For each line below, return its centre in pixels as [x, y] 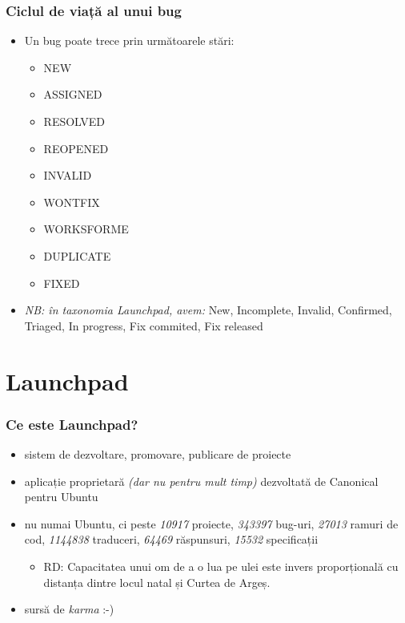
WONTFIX [72, 202]
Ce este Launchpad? [72, 424]
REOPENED [76, 148]
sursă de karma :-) [69, 609]
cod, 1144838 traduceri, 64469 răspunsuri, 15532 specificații [171, 539]
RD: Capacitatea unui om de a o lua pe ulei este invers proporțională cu [221, 566]
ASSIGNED [73, 94]
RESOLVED [74, 121]
